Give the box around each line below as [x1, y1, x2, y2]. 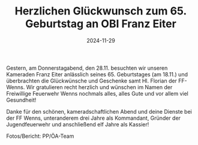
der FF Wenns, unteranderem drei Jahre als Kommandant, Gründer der [6, 114, 181, 122]
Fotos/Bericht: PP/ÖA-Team [6, 132, 74, 140]
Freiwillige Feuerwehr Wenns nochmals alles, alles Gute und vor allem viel [6, 90, 189, 97]
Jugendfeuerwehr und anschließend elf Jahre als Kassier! [6, 120, 149, 128]
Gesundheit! [6, 96, 37, 103]
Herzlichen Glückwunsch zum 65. [14, 4, 187, 18]
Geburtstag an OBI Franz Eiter [25, 17, 177, 31]
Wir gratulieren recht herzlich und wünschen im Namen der [26, 83, 173, 91]
